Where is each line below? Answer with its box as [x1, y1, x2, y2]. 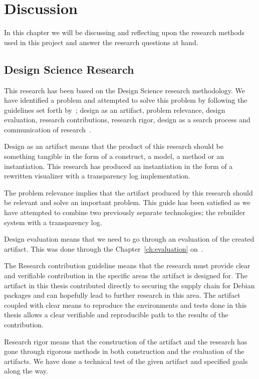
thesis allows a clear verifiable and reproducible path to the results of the [4, 309, 228, 320]
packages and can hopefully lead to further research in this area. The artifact [4, 290, 240, 300]
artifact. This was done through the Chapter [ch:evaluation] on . [4, 243, 203, 254]
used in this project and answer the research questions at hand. [4, 37, 198, 47]
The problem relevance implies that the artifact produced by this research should [4, 187, 253, 198]
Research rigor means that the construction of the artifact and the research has [4, 336, 247, 346]
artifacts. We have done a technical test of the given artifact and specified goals [4, 355, 248, 366]
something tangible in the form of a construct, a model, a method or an [4, 151, 224, 161]
